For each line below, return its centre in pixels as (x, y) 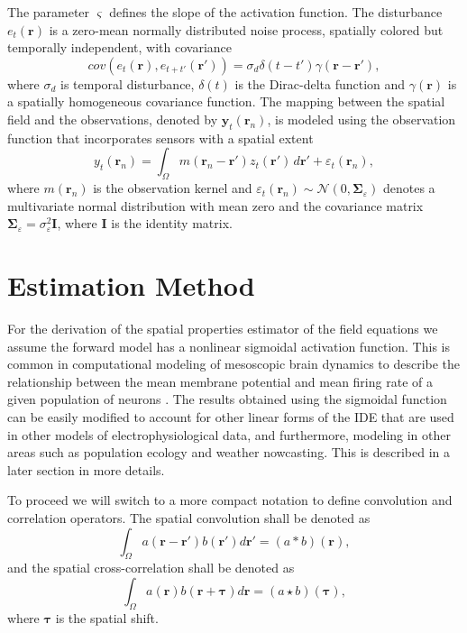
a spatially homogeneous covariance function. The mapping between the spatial (226, 101)
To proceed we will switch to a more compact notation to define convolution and (230, 500)
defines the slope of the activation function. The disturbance (276, 12)
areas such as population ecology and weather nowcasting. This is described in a (229, 452)
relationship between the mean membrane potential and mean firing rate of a (220, 381)
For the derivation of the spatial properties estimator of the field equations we (223, 329)
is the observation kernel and (173, 188)
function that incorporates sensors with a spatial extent (160, 138)
